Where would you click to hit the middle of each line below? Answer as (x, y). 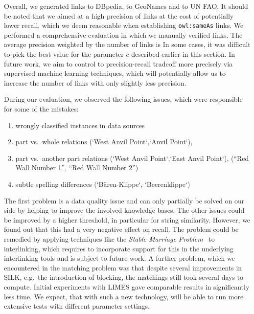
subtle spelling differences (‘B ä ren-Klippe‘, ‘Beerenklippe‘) (103, 184)
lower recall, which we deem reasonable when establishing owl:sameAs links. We (124, 25)
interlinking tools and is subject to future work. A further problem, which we (119, 258)
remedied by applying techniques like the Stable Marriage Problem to (109, 238)
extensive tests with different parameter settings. (77, 306)
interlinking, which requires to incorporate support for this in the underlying (119, 248)
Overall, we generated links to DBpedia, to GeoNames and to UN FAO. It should (126, 6)
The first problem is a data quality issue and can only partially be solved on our (124, 200)
